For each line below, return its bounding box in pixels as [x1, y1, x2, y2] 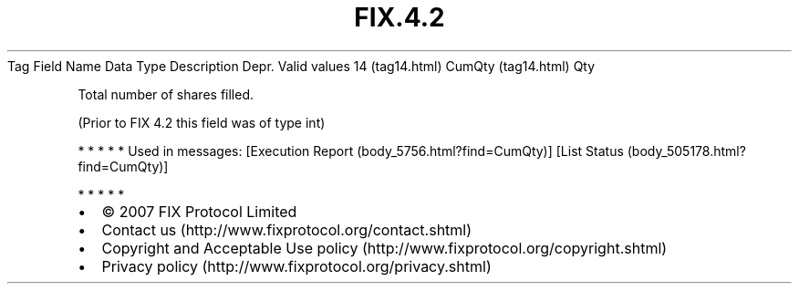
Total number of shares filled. [78, 86, 254, 102]
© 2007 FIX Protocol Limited [101, 202, 297, 221]
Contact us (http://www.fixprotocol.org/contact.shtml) [101, 220, 472, 239]
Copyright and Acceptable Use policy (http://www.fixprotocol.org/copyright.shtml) [101, 238, 668, 257]
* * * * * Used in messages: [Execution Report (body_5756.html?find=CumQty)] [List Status [78, 142, 624, 159]
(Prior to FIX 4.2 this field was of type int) [78, 114, 326, 130]
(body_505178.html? [627, 142, 746, 159]
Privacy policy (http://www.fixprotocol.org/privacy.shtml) [101, 256, 492, 275]
